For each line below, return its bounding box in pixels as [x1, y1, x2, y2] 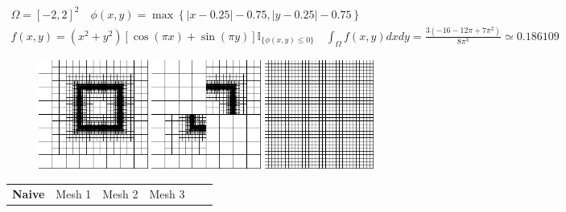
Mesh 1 [56, 185, 92, 202]
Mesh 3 [149, 185, 185, 202]
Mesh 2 [102, 185, 138, 202]
